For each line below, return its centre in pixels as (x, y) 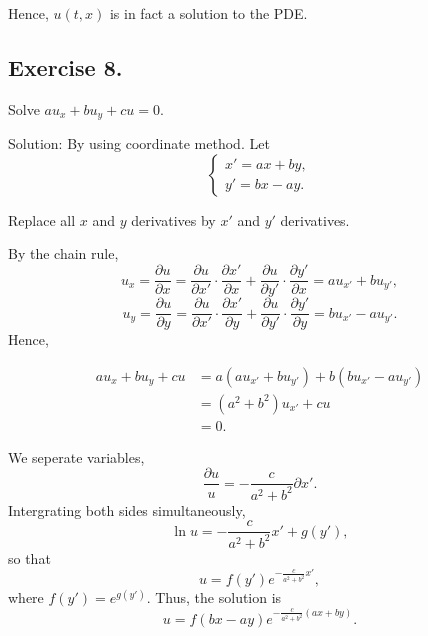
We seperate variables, (76, 456)
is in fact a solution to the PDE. (208, 13)
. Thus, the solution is (214, 597)
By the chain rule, (63, 253)
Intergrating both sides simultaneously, (127, 509)
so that (29, 557)
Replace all (42, 219)
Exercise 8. (65, 66)
